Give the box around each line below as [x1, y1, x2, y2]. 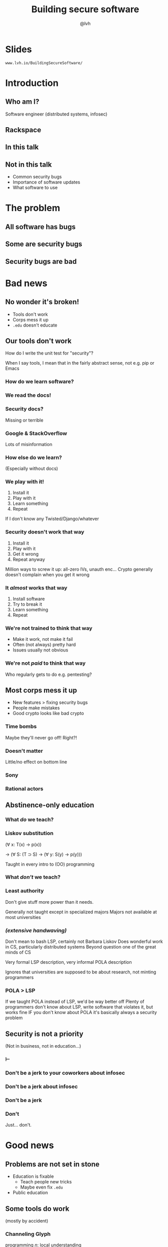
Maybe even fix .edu [20, 1184, 63, 1191]
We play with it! [5, 478, 44, 485]
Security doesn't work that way [5, 528, 85, 536]
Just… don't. [5, 1122, 32, 1128]
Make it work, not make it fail [12, 636, 73, 642]
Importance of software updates [12, 179, 80, 185]
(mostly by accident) [5, 1218, 49, 1224]
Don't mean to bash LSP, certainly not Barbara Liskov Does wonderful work [5, 938, 163, 944]
